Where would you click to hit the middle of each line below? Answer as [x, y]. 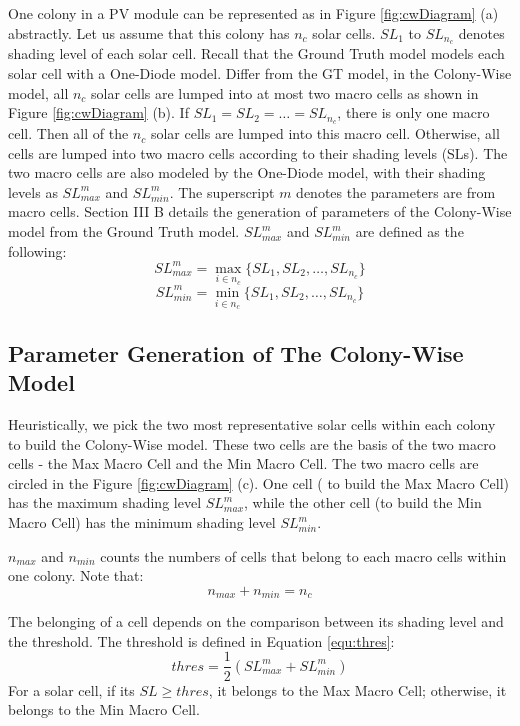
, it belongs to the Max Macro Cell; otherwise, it [357, 689]
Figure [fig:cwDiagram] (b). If [98, 112]
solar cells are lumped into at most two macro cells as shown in [285, 92]
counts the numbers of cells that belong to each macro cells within [303, 555]
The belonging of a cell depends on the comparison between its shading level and [256, 621]
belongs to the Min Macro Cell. [104, 709]
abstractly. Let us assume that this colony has [149, 32]
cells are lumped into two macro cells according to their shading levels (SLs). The [258, 152]
